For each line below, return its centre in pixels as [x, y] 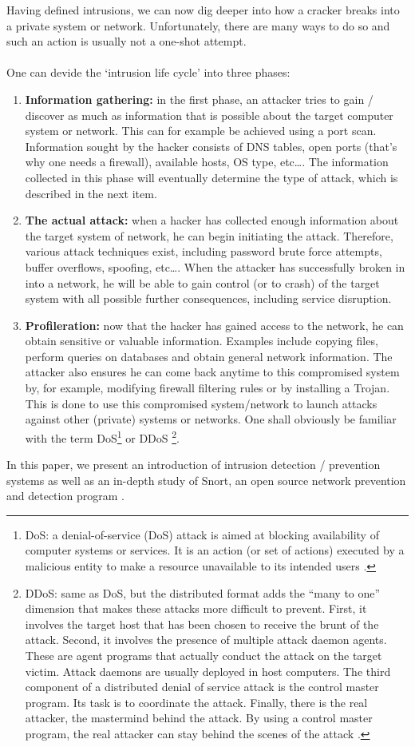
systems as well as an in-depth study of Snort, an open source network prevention [206, 480]
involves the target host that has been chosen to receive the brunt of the [202, 624]
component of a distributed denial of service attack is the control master [202, 687]
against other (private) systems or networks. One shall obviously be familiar [211, 419]
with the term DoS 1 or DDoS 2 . [103, 436]
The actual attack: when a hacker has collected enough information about [212, 220]
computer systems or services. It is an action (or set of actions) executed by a [215, 550]
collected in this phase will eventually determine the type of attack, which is [211, 177]
